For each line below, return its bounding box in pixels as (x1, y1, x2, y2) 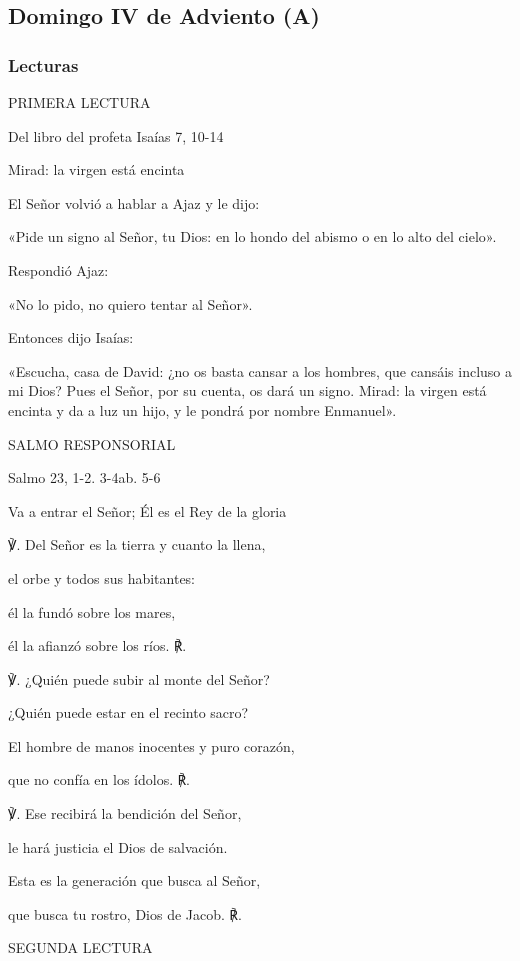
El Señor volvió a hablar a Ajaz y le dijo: (8, 192, 260, 213)
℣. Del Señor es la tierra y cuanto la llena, (8, 534, 266, 555)
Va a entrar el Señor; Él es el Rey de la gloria (8, 500, 287, 521)
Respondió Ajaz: (8, 259, 109, 280)
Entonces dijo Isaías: (8, 327, 134, 348)
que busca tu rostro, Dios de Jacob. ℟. (8, 903, 242, 924)
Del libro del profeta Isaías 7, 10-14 (8, 125, 224, 146)
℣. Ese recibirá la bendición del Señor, (8, 803, 242, 824)
